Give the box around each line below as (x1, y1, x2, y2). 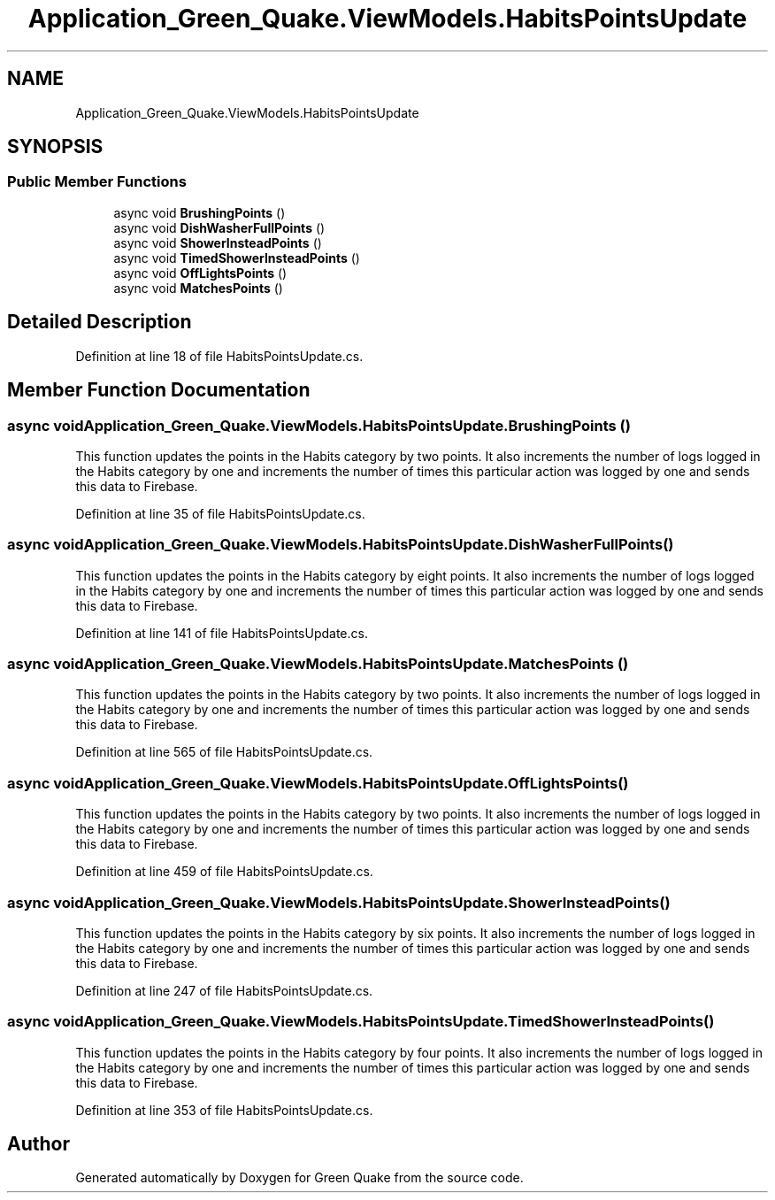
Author (7, 1133, 70, 1156)
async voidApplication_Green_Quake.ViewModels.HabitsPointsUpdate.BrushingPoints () (7, 416, 631, 435)
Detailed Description (7, 311, 192, 334)
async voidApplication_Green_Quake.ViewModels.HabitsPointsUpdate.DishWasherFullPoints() (7, 535, 674, 554)
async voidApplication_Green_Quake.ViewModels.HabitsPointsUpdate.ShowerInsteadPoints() (7, 893, 671, 912)
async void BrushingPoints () (113, 204, 286, 220)
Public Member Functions (7, 173, 187, 191)
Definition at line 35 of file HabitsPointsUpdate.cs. (75, 505, 365, 521)
